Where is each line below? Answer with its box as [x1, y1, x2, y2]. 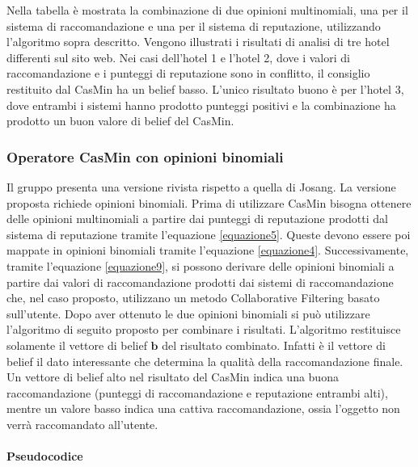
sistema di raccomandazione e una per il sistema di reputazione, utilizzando [6, 17, 381, 34]
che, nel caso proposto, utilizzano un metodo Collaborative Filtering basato [6, 289, 380, 306]
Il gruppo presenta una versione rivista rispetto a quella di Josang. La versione [6, 178, 396, 195]
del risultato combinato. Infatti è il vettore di [162, 336, 386, 353]
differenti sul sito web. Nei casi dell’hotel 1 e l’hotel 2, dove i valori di [6, 48, 350, 65]
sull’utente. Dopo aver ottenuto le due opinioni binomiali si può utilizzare [6, 305, 370, 322]
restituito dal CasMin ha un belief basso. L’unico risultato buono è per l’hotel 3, [6, 80, 404, 97]
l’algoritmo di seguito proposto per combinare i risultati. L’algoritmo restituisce [6, 321, 401, 338]
